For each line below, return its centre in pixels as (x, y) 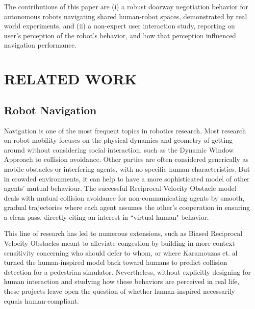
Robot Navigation (50, 110)
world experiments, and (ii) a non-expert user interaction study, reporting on (120, 26)
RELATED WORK (71, 79)
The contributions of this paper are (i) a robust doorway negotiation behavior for (126, 6)
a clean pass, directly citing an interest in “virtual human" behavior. (106, 217)
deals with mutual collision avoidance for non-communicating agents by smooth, (124, 197)
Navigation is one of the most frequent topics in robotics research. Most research (125, 130)
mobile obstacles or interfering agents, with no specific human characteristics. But (127, 168)
